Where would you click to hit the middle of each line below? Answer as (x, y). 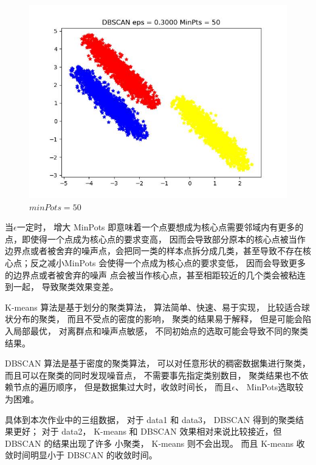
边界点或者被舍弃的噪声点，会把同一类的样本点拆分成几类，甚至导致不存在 (154, 251)
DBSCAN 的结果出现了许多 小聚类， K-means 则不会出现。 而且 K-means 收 (155, 443)
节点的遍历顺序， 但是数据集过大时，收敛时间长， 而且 (122, 387)
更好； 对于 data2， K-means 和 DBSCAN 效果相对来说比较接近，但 (147, 431)
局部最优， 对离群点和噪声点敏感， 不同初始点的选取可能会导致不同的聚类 (161, 330)
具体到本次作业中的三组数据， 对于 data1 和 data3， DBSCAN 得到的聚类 (150, 419)
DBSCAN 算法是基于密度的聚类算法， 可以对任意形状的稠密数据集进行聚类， (158, 363)
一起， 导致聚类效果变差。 (66, 287)
